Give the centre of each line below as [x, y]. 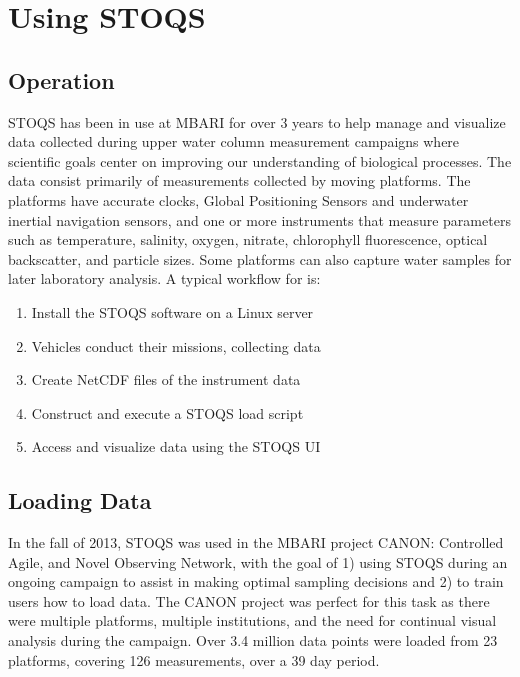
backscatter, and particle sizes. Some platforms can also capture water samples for [260, 258]
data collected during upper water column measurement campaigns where [234, 141]
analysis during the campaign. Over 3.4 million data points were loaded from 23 [253, 640]
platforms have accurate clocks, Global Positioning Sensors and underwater [238, 199]
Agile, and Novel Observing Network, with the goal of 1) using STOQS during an [258, 561]
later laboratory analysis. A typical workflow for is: [164, 278]
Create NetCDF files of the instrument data [166, 379]
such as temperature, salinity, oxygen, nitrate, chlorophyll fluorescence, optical [248, 239]
